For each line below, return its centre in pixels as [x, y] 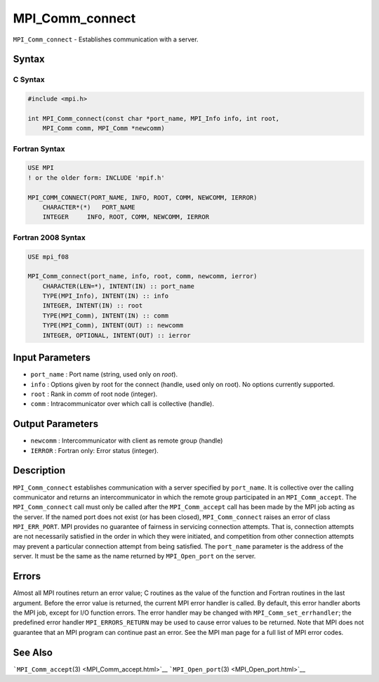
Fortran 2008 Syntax [49, 237]
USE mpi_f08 [48, 257]
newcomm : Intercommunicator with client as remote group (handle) [127, 441]
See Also [33, 652]
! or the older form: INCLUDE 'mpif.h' [96, 178]
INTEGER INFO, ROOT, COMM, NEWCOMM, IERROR [126, 217]
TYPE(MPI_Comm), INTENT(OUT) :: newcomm [113, 326]
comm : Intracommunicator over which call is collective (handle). [122, 404]
